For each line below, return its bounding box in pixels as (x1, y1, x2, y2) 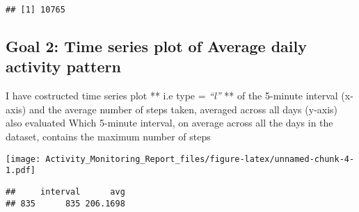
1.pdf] (6, 165, 35, 176)
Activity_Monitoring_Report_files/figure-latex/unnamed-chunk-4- (45, 154, 355, 164)
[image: (6, 154, 41, 164)
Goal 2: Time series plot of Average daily (6, 35, 307, 57)
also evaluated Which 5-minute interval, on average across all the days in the (6, 115, 333, 130)
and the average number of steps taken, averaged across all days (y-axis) (29, 101, 338, 116)
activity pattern (6, 56, 121, 77)
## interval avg (6, 186, 125, 197)
